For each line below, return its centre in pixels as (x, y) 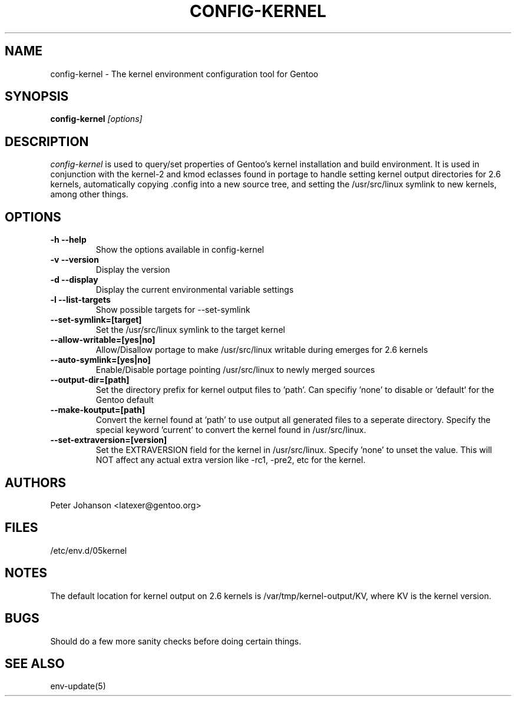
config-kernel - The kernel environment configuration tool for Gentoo (184, 74)
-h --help (68, 240)
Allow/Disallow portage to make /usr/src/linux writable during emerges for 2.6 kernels (262, 350)
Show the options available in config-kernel (180, 250)
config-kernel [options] (96, 119)
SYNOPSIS (37, 97)
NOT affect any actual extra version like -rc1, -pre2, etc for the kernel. (231, 460)
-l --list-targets (80, 300)
